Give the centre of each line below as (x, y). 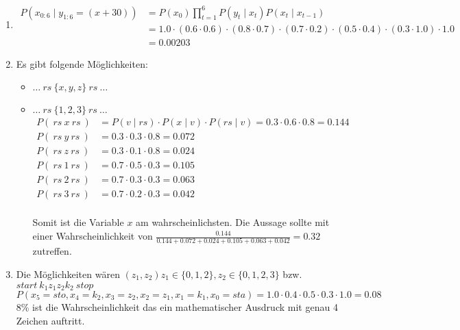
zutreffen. (52, 251)
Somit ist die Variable (78, 222)
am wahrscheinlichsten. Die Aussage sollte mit (233, 222)
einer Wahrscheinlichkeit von (93, 236)
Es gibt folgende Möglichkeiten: (82, 63)
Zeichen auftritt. (50, 320)
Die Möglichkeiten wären (68, 274)
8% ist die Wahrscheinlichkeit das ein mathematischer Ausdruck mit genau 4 (177, 306)
